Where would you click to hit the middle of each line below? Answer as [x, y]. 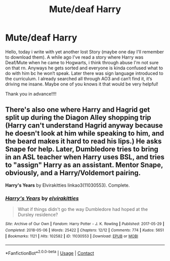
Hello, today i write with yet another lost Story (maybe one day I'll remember [85, 52]
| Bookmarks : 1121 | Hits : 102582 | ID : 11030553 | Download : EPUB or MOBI [72, 236]
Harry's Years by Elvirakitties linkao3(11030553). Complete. [68, 185]
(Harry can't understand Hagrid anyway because [84, 126]
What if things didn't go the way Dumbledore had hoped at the [83, 209]
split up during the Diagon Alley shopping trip [78, 118]
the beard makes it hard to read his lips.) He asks [83, 141]
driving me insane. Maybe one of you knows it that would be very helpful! [82, 84]
